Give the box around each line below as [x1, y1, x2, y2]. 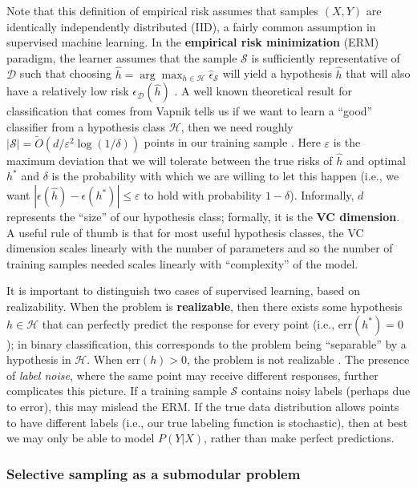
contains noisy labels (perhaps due [241, 382, 411, 399]
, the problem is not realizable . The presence [187, 351, 410, 368]
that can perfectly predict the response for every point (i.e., [42, 315, 335, 332]
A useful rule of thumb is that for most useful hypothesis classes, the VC [6, 224, 364, 240]
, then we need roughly [180, 118, 294, 135]
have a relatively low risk [6, 83, 129, 99]
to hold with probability [144, 187, 262, 203]
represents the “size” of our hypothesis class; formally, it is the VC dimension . [6, 208, 400, 224]
